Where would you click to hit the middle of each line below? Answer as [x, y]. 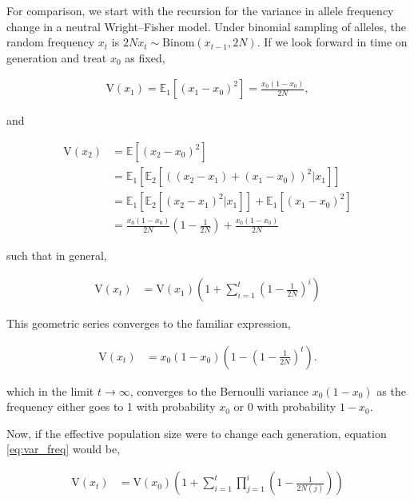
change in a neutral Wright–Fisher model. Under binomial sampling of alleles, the [206, 26]
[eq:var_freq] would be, [64, 449]
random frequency [51, 42]
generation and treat [57, 57]
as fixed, [145, 57]
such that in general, [57, 255]
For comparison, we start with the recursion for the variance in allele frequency [200, 10]
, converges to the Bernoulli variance [219, 390]
